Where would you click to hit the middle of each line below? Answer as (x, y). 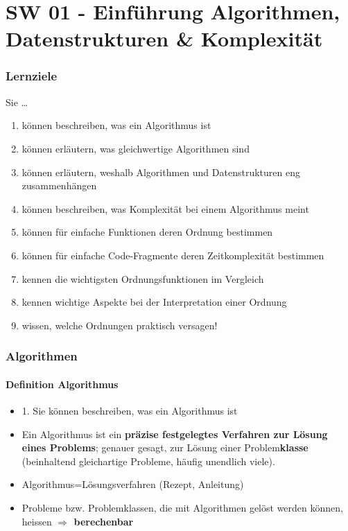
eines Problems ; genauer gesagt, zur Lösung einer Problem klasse (165, 447)
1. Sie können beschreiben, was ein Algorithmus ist (130, 410)
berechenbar (104, 521)
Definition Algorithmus (62, 384)
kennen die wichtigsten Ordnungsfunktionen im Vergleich (143, 278)
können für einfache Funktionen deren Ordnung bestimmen (147, 232)
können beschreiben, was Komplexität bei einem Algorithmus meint (165, 208)
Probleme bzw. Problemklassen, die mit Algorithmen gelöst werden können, (182, 507)
